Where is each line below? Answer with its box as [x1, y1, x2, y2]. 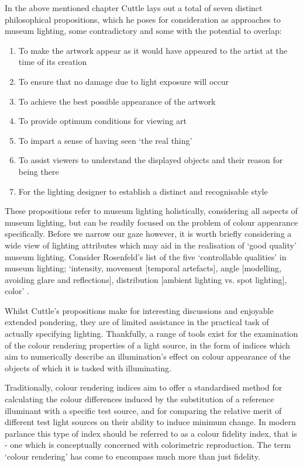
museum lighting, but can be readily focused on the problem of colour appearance [5, 216, 298, 228]
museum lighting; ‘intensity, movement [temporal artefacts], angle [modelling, [5, 262, 281, 274]
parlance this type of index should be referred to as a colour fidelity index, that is [5, 427, 297, 439]
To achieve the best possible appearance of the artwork [18, 95, 216, 107]
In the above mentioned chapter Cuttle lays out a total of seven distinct [5, 2, 263, 13]
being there [18, 165, 59, 177]
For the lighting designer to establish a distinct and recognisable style [18, 185, 268, 197]
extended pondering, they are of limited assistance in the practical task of [5, 316, 269, 328]
